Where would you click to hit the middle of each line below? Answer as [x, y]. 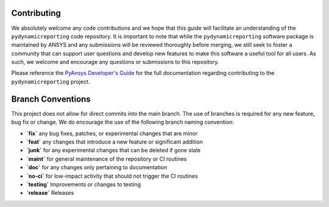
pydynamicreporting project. [51, 82]
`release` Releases [50, 193]
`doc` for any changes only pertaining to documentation [97, 167]
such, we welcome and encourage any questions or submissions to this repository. [115, 62]
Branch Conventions [51, 99]
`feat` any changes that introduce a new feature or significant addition [115, 142]
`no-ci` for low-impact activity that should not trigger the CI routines [112, 176]
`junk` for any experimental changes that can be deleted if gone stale [114, 150]
